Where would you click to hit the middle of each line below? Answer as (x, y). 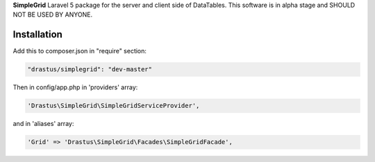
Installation (37, 35)
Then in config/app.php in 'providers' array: (75, 87)
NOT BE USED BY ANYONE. (53, 15)
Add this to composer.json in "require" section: (80, 51)
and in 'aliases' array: (43, 124)
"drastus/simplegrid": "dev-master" (90, 70)
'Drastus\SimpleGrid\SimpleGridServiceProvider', (114, 106)
